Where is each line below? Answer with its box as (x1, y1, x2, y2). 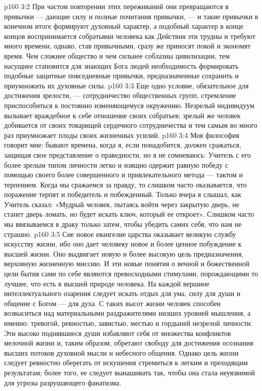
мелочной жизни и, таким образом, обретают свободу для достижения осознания (4, 337, 253, 348)
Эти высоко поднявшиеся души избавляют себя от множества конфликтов (4, 327, 231, 338)
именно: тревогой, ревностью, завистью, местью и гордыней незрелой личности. (4, 318, 253, 328)
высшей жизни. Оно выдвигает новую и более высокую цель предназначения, (4, 248, 244, 259)
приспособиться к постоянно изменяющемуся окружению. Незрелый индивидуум (4, 100, 254, 110)
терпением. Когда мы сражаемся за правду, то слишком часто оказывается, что (4, 179, 247, 189)
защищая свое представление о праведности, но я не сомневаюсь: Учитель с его (4, 149, 251, 160)
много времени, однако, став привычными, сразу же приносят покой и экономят (4, 40, 251, 51)
